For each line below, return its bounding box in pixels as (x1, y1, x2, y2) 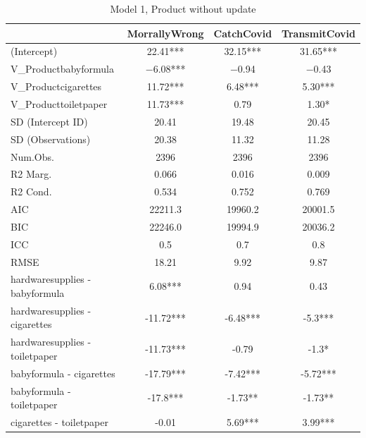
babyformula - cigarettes (11, 365, 115, 380)
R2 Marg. (11, 166, 52, 181)
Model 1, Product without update (110, 1, 256, 16)
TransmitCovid (282, 25, 355, 40)
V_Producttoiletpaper (11, 96, 108, 111)
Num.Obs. (11, 149, 54, 164)
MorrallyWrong (127, 25, 204, 40)
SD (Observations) (11, 131, 91, 146)
